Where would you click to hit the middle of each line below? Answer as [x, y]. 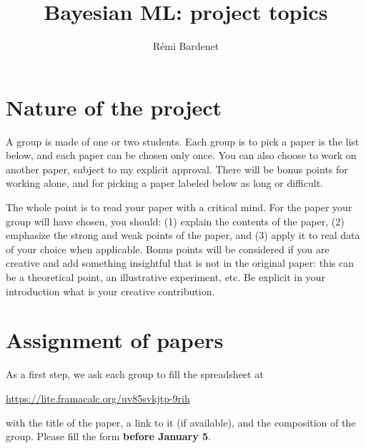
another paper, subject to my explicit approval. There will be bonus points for [177, 169]
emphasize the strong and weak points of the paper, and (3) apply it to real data [183, 235]
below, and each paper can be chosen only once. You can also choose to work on [181, 155]
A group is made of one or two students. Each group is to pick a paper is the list [183, 141]
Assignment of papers [115, 340]
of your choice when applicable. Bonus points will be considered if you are [168, 249]
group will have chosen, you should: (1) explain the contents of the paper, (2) [175, 221]
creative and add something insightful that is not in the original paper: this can [180, 263]
